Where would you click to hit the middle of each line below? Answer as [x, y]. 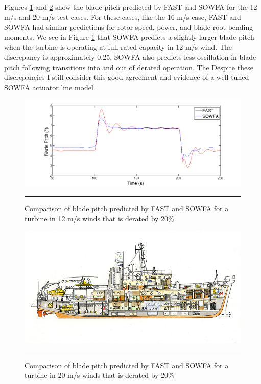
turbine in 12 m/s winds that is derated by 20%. [100, 218]
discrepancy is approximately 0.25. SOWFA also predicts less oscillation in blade [130, 57]
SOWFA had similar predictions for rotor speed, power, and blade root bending [129, 27]
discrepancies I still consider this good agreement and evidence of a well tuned [127, 77]
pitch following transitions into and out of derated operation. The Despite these [129, 67]
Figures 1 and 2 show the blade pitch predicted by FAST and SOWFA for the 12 [131, 7]
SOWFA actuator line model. [50, 87]
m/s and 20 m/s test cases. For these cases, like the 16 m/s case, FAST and [123, 17]
